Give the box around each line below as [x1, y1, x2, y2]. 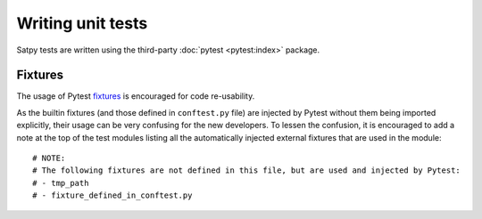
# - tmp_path [32, 178, 89, 188]
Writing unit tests [16, 13, 148, 33]
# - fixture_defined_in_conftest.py [32, 191, 193, 200]
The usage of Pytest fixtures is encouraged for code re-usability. [16, 91, 255, 101]
